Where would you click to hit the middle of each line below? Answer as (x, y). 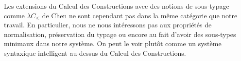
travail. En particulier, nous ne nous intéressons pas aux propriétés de (108, 25)
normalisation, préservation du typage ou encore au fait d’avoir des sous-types (120, 34)
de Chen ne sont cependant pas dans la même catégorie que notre (140, 15)
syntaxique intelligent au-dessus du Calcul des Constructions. (95, 53)
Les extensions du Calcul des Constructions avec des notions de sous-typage (117, 6)
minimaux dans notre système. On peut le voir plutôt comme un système (113, 43)
